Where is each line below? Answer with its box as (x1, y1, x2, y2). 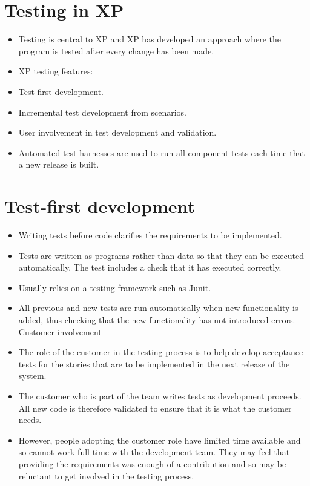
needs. (18, 413, 42, 426)
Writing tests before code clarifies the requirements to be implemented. (18, 229, 282, 241)
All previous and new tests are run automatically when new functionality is (18, 301, 298, 314)
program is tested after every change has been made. (18, 44, 214, 57)
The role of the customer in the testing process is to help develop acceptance (18, 346, 303, 358)
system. (18, 369, 47, 382)
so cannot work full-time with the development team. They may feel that (18, 445, 290, 458)
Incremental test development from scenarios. (18, 105, 186, 118)
